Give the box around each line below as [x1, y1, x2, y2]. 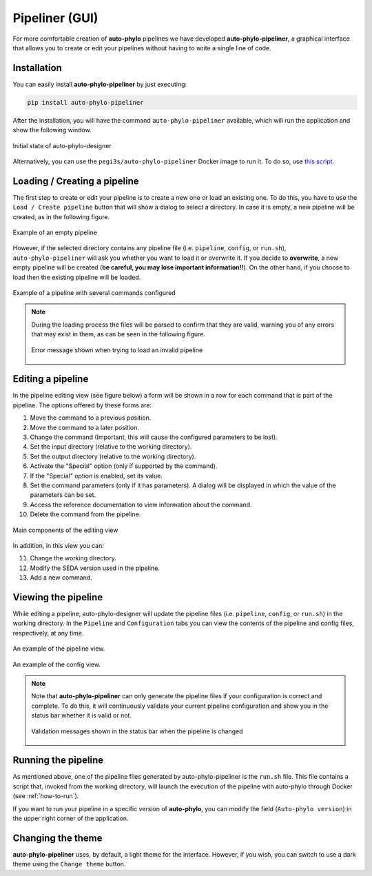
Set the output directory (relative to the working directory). [30, 452, 196, 460]
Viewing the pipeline [12, 591, 103, 603]
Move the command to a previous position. [30, 414, 152, 422]
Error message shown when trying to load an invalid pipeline [31, 345, 203, 354]
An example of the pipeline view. [12, 644, 105, 653]
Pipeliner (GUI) [12, 10, 99, 26]
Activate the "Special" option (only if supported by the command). [30, 462, 218, 470]
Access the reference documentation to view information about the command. [30, 500, 252, 509]
